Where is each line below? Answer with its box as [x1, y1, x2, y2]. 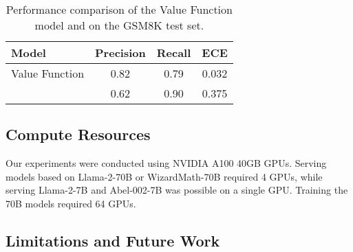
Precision [95, 45, 146, 60]
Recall [156, 45, 191, 60]
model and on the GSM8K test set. [34, 17, 204, 33]
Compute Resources [6, 124, 151, 145]
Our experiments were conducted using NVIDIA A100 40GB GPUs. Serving [6, 156, 327, 170]
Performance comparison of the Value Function [6, 1, 233, 17]
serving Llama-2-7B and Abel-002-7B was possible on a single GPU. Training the [6, 183, 348, 197]
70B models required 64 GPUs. [6, 196, 136, 210]
